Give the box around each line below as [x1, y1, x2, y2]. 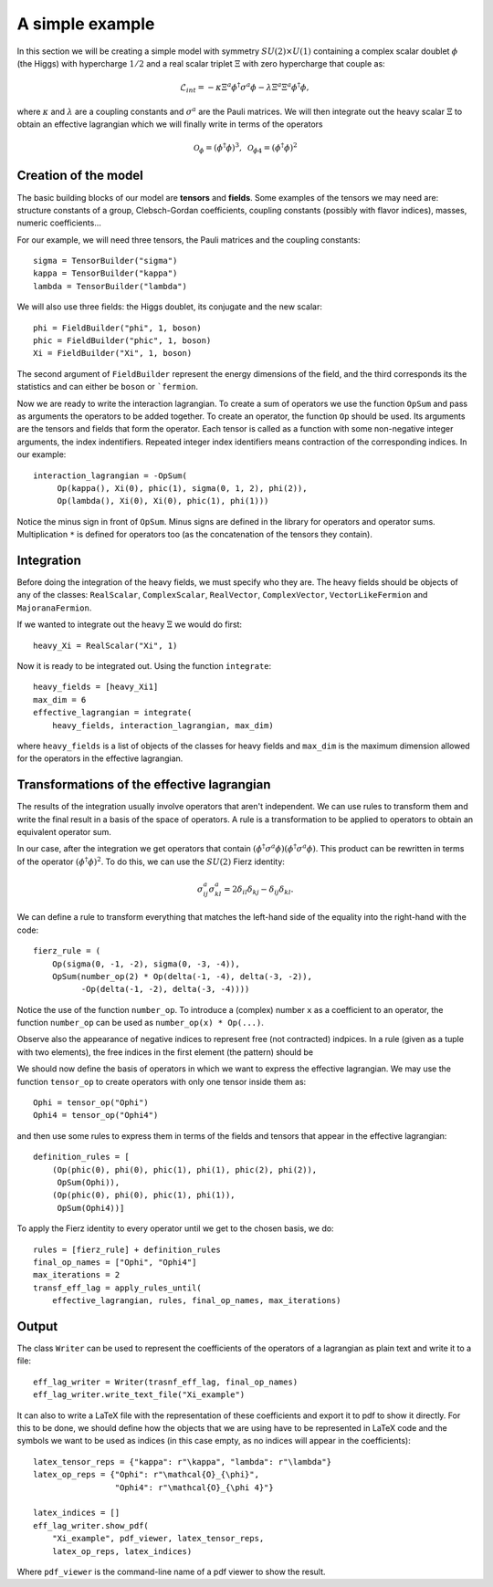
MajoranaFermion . [16, 602, 92, 613]
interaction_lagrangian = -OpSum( [33, 470, 187, 481]
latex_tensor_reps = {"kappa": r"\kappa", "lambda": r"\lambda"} [33, 1456, 332, 1467]
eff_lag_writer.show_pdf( [33, 1520, 150, 1530]
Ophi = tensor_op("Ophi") [33, 1098, 150, 1108]
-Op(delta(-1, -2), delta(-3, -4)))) [80, 984, 250, 995]
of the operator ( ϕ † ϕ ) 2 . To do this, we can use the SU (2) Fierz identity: [16, 855, 285, 867]
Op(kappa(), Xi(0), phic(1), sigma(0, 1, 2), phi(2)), [57, 483, 308, 493]
